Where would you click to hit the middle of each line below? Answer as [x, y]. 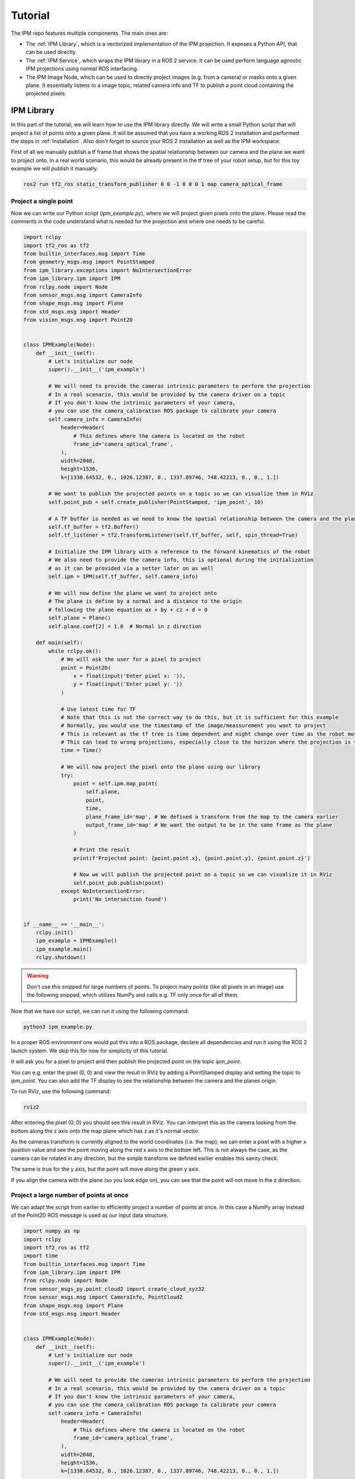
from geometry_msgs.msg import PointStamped [89, 262]
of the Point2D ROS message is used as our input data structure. [90, 1215]
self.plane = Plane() [80, 618]
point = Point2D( [86, 668]
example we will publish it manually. [54, 169]
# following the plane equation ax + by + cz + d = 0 [128, 610]
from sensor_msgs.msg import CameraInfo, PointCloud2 [103, 1297]
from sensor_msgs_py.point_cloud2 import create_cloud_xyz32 [114, 1289]
